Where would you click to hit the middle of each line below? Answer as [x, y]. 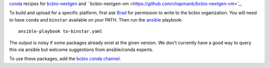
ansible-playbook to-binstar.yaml [60, 31]
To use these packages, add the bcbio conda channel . [65, 59]
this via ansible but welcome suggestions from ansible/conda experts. [81, 49]
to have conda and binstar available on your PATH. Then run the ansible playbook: [96, 19]
